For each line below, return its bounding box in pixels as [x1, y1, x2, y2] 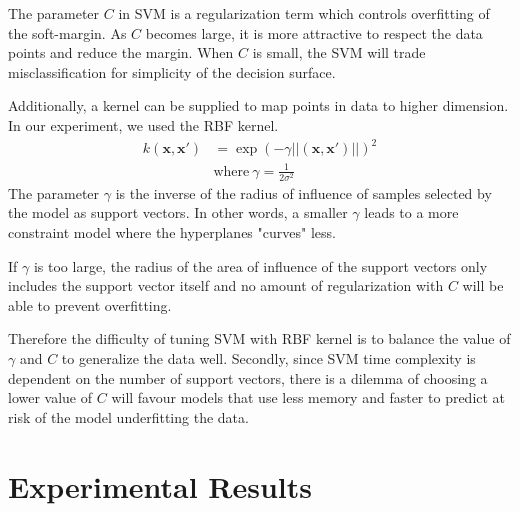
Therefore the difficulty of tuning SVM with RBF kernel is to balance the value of [8, 328, 511, 349]
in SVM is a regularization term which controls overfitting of [118, 3, 490, 23]
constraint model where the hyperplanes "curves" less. [8, 221, 336, 242]
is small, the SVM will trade [252, 42, 426, 63]
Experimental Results [8, 465, 312, 506]
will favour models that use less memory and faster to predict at [111, 387, 506, 408]
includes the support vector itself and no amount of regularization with [8, 275, 444, 296]
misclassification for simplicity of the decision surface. [8, 61, 336, 82]
